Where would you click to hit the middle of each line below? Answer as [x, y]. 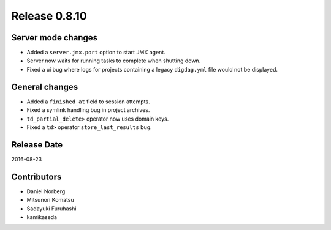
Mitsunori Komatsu [51, 200]
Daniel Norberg [46, 191]
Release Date [37, 145]
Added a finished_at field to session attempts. [88, 102]
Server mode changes [55, 38]
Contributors [36, 176]
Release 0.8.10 [49, 16]
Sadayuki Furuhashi [51, 209]
